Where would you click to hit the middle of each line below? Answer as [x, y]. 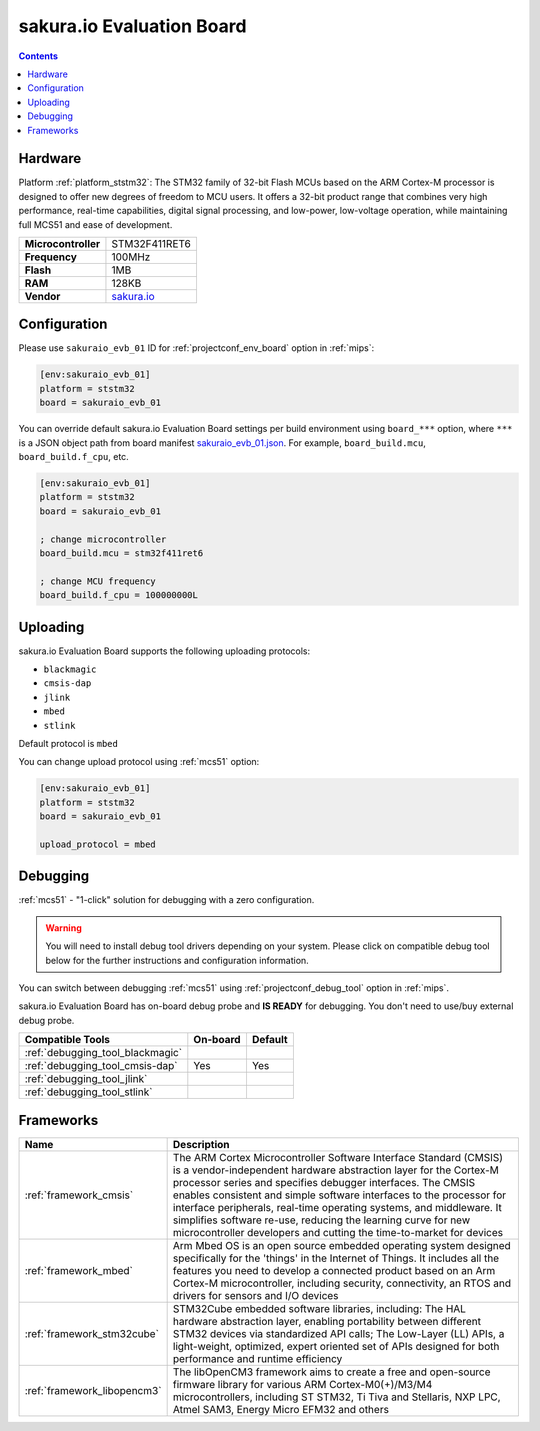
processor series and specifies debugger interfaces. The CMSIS [324, 1182]
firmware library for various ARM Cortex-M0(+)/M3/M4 [302, 1384]
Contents [38, 56]
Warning [63, 927]
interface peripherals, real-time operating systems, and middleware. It [337, 1207]
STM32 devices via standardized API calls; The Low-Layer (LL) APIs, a [338, 1333]
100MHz [131, 257]
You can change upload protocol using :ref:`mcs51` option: [139, 762]
